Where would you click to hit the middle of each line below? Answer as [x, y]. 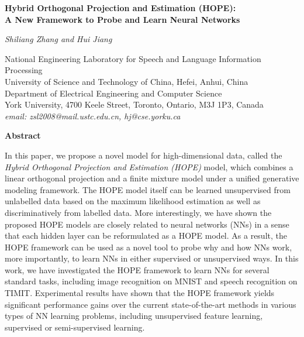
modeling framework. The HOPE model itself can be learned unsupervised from [148, 189]
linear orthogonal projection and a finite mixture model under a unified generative [152, 178]
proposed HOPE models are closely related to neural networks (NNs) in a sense [147, 224]
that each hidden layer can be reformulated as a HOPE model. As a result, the [146, 235]
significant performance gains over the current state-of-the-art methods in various [151, 304]
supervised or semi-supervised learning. [75, 327]
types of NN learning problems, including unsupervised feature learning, [134, 316]
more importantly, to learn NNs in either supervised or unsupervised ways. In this [152, 258]
